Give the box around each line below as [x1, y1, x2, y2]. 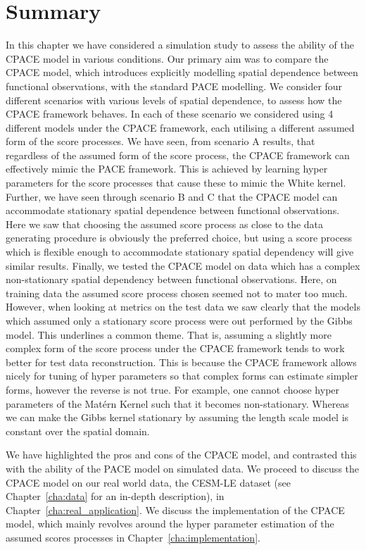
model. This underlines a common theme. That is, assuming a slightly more [6, 327, 332, 342]
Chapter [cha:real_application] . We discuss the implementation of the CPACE [6, 502, 345, 517]
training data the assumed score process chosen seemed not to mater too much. [6, 285, 348, 300]
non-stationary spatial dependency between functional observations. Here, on [6, 272, 337, 287]
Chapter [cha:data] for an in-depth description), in [6, 489, 225, 504]
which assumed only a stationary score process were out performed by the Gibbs [6, 313, 353, 327]
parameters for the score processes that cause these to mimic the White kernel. [6, 175, 346, 190]
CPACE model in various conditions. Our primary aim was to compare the [6, 51, 329, 65]
